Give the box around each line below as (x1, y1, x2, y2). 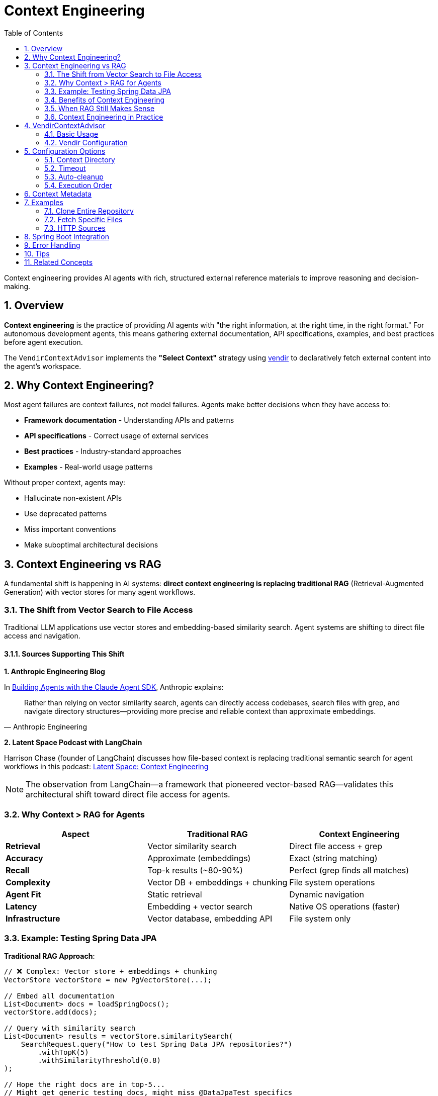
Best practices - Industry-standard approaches (24, 447, 182, 456)
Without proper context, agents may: (4, 478, 126, 487)
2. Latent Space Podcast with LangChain (4, 738, 142, 747)
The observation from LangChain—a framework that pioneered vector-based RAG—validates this (26, 779, 393, 790)
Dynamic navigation (289, 889, 364, 899)
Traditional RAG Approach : (4, 951, 95, 960)
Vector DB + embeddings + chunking (147, 877, 288, 887)
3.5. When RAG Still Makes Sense (44, 104, 155, 113)
